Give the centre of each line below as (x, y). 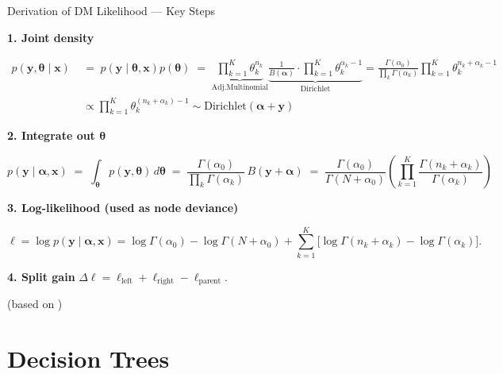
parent (210, 281)
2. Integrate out (51, 135)
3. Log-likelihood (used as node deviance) (123, 207)
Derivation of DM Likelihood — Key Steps (111, 10)
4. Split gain (41, 276)
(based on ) (35, 304)
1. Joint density (51, 37)
